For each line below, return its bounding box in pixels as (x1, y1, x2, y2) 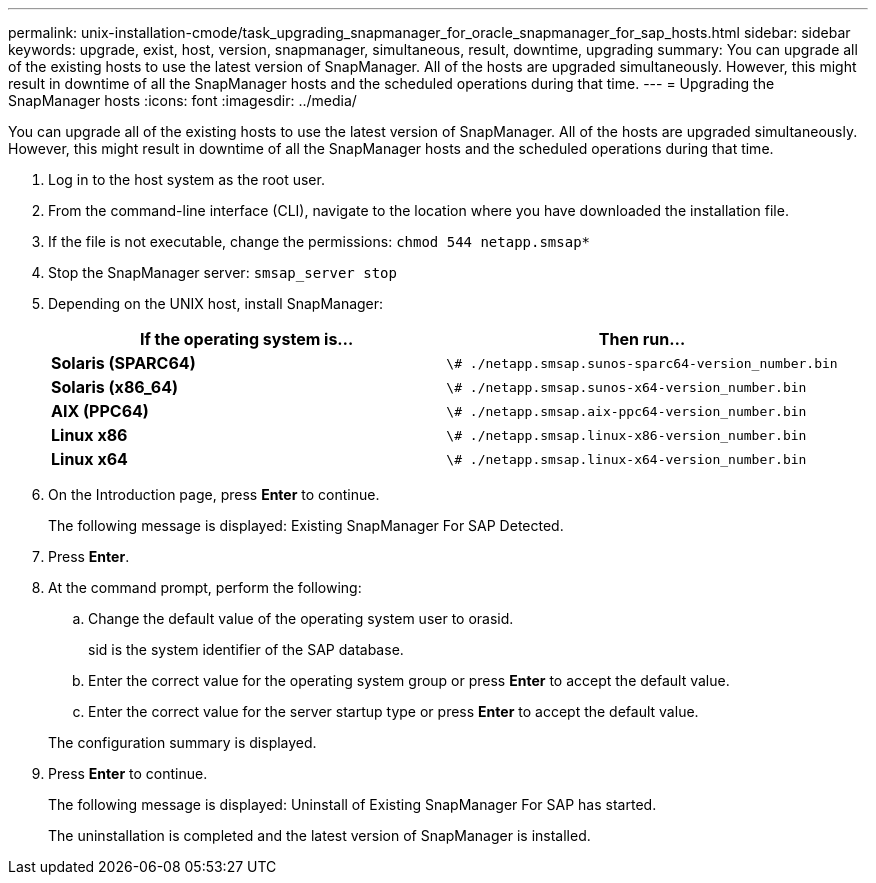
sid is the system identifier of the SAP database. (88, 641, 404, 658)
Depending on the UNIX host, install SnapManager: (48, 295, 384, 312)
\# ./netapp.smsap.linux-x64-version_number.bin (446, 451, 807, 467)
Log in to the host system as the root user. (48, 171, 325, 188)
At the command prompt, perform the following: (48, 579, 362, 596)
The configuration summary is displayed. (48, 734, 317, 751)
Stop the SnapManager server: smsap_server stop (48, 264, 397, 281)
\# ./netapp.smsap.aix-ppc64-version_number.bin (446, 403, 807, 419)
